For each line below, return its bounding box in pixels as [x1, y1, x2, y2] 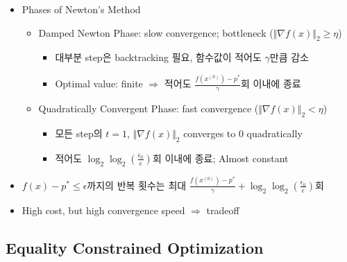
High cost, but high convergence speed [22, 202, 185, 217]
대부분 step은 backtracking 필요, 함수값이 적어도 [55, 50, 262, 64]
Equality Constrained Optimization [6, 236, 264, 258]
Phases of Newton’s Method [22, 2, 141, 16]
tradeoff [206, 202, 239, 217]
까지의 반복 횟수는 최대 [87, 177, 187, 192]
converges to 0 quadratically [183, 125, 303, 140]
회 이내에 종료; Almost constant [152, 150, 289, 165]
